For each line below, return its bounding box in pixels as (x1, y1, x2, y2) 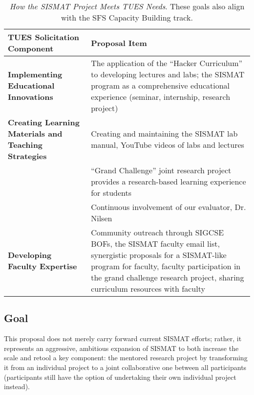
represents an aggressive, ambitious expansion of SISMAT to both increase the (4, 343, 239, 353)
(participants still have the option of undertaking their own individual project (4, 372, 236, 382)
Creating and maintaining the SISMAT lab (91, 128, 238, 139)
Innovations (8, 91, 53, 102)
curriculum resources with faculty (91, 283, 205, 294)
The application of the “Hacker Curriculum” (91, 57, 243, 69)
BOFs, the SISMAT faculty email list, (91, 238, 220, 249)
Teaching (8, 139, 43, 150)
